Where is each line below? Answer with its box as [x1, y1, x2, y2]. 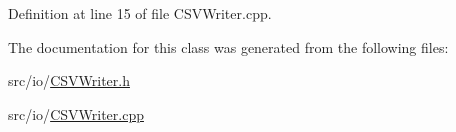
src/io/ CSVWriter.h [8, 70, 130, 91]
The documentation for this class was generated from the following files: [8, 36, 449, 57]
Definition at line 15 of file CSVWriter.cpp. [8, 3, 272, 23]
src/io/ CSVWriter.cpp [8, 103, 144, 124]
